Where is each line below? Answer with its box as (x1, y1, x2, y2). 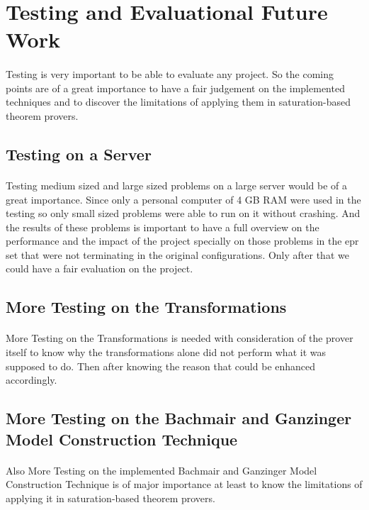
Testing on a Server (6, 143, 152, 165)
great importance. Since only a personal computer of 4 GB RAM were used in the (6, 192, 361, 206)
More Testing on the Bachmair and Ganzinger (6, 407, 352, 429)
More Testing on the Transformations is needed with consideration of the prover (6, 331, 353, 345)
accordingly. (6, 372, 57, 387)
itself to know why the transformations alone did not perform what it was (6, 345, 326, 360)
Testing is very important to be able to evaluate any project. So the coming (6, 67, 334, 82)
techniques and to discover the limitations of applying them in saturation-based (6, 94, 351, 109)
